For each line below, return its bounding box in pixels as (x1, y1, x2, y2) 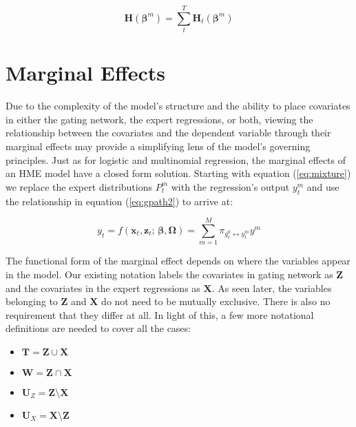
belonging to (6, 294, 58, 309)
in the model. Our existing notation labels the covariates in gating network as (6, 267, 333, 281)
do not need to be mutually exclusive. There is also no (101, 294, 331, 309)
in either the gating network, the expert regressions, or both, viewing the (6, 112, 313, 126)
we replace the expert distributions (6, 179, 152, 194)
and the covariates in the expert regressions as (6, 280, 200, 295)
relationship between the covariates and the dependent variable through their (6, 125, 331, 140)
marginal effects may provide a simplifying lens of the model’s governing (6, 139, 311, 154)
